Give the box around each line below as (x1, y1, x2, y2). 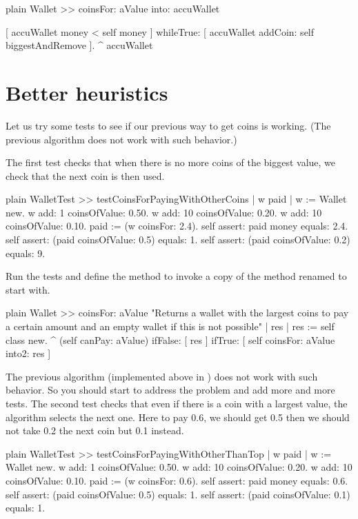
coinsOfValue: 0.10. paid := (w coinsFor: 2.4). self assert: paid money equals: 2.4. (6, 218, 348, 233)
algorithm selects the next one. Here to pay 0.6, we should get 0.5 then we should (6, 409, 350, 424)
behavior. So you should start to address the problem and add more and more (6, 383, 335, 397)
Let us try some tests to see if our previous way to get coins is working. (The (6, 118, 331, 132)
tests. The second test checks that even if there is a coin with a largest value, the (6, 396, 348, 410)
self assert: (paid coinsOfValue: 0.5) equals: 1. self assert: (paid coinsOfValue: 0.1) (6, 487, 350, 501)
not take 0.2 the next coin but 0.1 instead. (6, 423, 184, 438)
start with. (6, 282, 50, 296)
